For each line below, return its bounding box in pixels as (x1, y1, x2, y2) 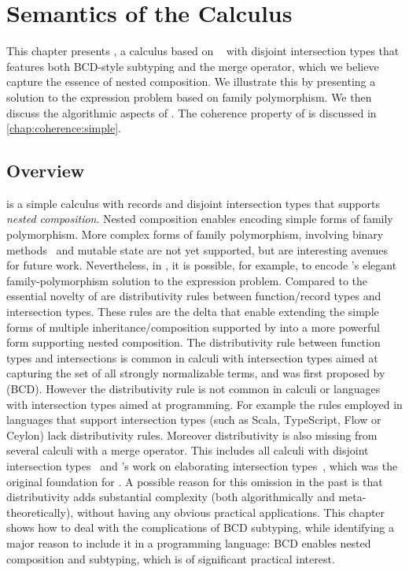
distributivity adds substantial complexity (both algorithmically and (6, 488, 335, 505)
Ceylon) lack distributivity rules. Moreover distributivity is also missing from (6, 426, 378, 443)
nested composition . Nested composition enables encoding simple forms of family (6, 210, 393, 227)
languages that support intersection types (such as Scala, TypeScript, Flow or (6, 411, 381, 428)
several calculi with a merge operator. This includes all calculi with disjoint (6, 442, 369, 459)
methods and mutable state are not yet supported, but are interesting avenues (6, 241, 389, 258)
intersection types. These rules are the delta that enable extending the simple (6, 303, 379, 320)
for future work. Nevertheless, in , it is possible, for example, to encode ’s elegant (6, 257, 397, 273)
